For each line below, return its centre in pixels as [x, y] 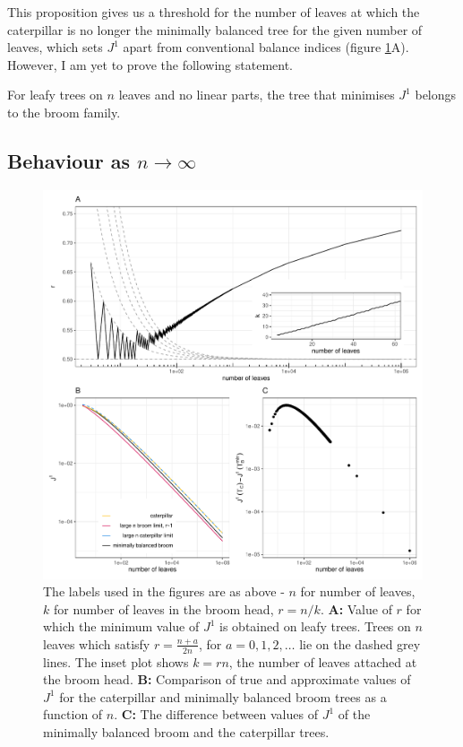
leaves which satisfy [97, 643]
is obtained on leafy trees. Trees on [315, 626]
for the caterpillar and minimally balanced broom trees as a [223, 696]
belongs [436, 95]
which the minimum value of [121, 626]
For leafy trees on [55, 95]
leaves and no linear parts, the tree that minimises [257, 95]
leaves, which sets [55, 47]
